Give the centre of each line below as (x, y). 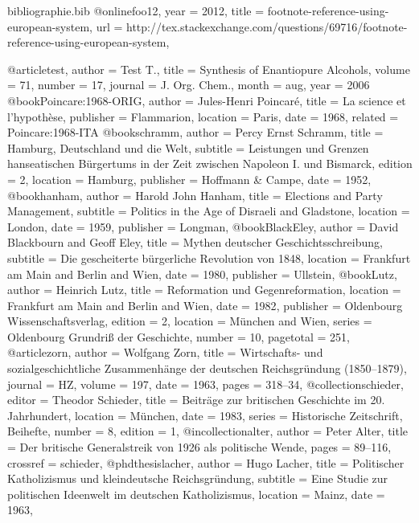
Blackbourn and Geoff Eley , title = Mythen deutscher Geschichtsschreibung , (195, 242)
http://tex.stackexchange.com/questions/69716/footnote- (267, 26)
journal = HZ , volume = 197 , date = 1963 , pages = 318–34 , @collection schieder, (205, 384)
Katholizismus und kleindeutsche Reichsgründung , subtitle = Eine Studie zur (198, 478)
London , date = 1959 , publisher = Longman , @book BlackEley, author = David (203, 226)
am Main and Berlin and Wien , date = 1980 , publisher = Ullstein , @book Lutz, (202, 274)
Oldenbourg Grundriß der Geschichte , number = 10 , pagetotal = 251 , (179, 336)
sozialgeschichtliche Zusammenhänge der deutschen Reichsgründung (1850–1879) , (207, 368)
